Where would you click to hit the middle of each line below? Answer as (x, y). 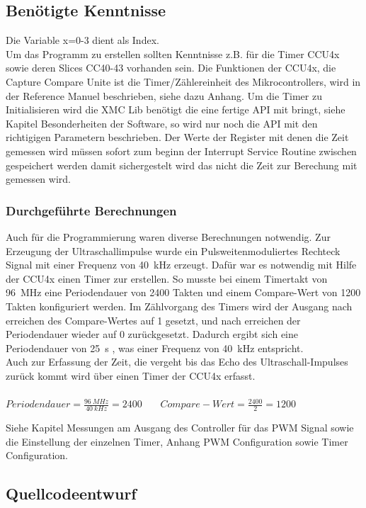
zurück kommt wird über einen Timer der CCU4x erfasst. (131, 375)
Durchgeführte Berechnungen (91, 210)
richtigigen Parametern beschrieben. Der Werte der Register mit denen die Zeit (177, 137)
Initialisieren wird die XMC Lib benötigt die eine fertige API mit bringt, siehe (176, 109)
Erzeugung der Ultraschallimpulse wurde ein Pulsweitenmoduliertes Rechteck (173, 250)
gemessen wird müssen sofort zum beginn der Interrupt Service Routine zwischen (181, 151)
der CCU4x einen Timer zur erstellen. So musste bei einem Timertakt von (167, 278)
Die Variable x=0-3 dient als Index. (82, 40)
